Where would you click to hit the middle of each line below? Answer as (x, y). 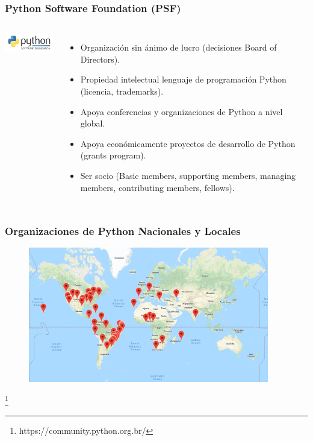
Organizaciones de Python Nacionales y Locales (123, 231)
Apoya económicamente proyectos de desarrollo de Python (188, 143)
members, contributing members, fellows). (157, 187)
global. (93, 123)
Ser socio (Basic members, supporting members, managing (188, 175)
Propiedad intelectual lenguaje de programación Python (183, 79)
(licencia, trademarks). (122, 91)
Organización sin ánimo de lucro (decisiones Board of (178, 47)
